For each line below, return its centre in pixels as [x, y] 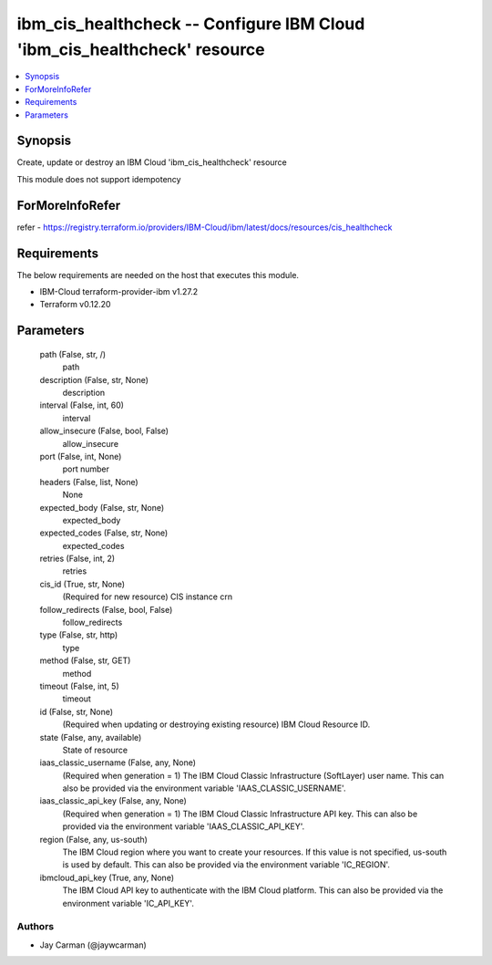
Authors [36, 927]
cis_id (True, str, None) [82, 584]
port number [86, 469]
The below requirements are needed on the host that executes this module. [158, 275]
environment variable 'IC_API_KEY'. [128, 903]
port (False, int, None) [81, 456]
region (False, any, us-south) [93, 839]
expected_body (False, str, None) [102, 507]
